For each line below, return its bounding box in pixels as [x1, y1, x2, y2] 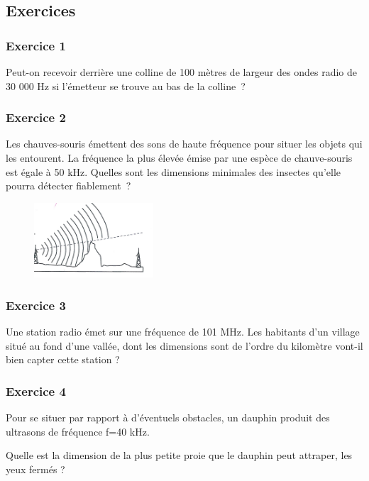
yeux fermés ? [6, 461, 65, 476]
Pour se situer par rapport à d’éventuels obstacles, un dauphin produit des [6, 409, 330, 424]
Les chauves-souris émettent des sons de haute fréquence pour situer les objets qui [6, 136, 363, 151]
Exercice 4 [6, 382, 66, 399]
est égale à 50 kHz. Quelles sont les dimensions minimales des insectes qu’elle [6, 164, 341, 179]
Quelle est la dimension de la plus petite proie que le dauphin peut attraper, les [6, 448, 353, 463]
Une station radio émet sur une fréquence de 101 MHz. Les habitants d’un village [6, 324, 360, 338]
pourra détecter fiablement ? [6, 178, 131, 193]
